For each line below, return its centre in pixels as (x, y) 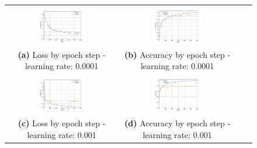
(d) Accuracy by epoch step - (178, 123)
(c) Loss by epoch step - (62, 123)
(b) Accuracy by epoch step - (178, 54)
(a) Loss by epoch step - (62, 54)
